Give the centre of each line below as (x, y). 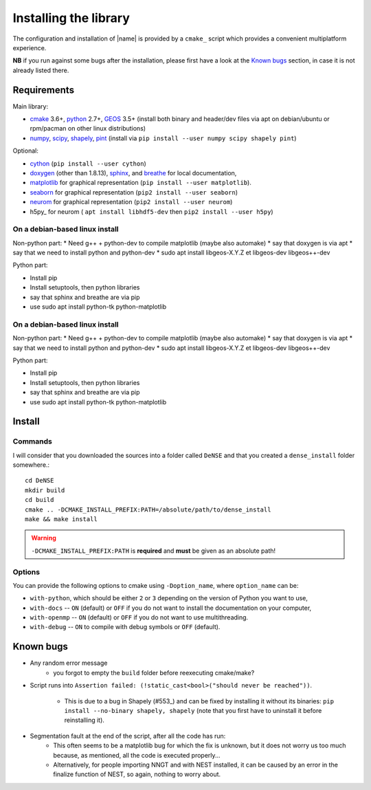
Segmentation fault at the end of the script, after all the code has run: (128, 736)
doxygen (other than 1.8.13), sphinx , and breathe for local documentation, (133, 173)
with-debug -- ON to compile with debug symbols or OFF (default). (125, 627)
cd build (40, 500)
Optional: (26, 151)
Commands (33, 441)
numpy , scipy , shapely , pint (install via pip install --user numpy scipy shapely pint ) (163, 138)
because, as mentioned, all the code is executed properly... (137, 755)
